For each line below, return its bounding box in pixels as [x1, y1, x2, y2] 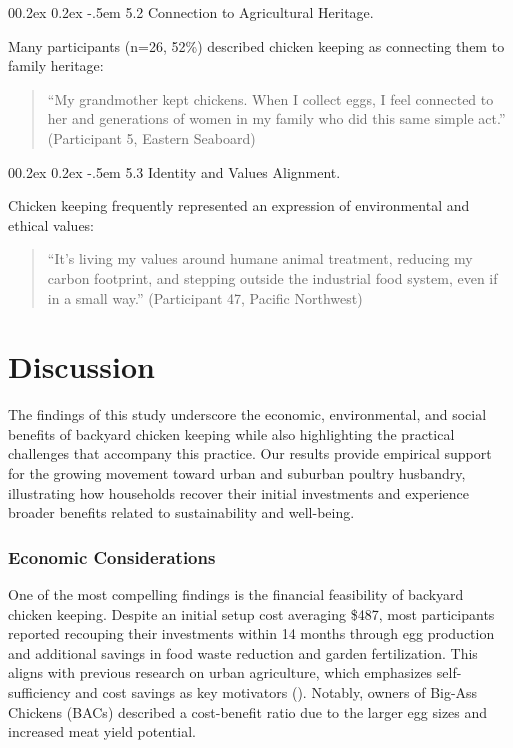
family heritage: [8, 55, 104, 76]
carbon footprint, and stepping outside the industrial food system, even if [47, 267, 498, 288]
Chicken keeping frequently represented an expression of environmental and [8, 195, 470, 216]
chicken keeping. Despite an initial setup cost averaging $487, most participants [8, 603, 495, 624]
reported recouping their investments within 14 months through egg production [8, 623, 495, 644]
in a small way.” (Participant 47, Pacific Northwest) [47, 287, 363, 308]
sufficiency [8, 682, 71, 702]
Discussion [8, 346, 155, 387]
